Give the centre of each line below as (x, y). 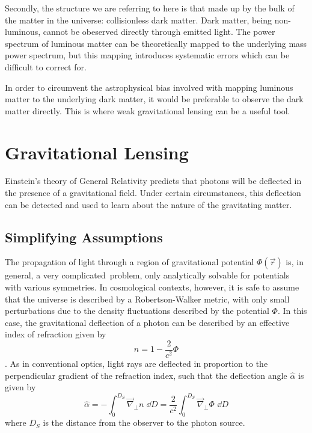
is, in (295, 262)
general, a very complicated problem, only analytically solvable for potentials (147, 275)
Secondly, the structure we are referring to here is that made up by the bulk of (150, 8)
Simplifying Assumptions (84, 237)
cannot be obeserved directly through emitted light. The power (159, 32)
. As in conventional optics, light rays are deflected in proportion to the (136, 364)
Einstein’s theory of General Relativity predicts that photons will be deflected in (153, 181)
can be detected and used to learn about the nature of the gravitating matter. (148, 204)
